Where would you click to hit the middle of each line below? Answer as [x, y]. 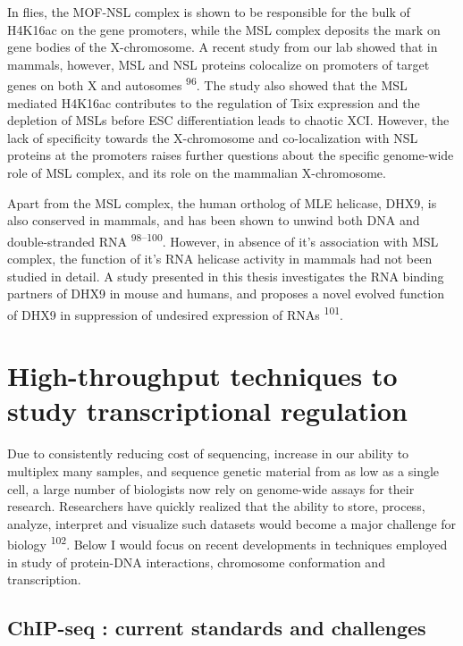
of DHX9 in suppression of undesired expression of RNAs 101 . [175, 313]
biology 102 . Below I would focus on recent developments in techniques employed [227, 543]
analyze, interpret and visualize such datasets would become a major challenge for [232, 523]
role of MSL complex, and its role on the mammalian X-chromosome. [197, 172]
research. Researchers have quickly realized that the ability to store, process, [216, 506]
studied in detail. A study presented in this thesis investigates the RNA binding [226, 276]
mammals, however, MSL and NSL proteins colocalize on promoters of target [219, 64]
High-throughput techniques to [202, 376]
